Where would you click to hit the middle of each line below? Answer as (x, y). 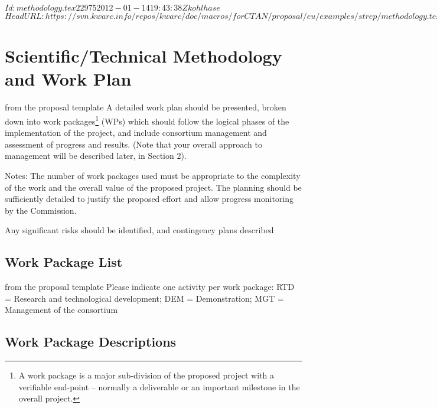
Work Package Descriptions (91, 342)
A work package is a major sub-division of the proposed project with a (146, 375)
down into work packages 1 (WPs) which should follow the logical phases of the (147, 120)
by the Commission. (41, 210)
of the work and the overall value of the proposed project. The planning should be (153, 187)
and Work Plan (68, 79)
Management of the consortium (61, 310)
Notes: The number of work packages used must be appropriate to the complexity (153, 175)
